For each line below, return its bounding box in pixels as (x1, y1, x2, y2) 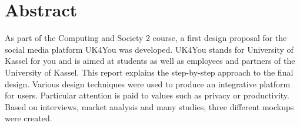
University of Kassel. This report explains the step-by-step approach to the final (5, 66, 294, 78)
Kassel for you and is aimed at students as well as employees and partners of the (5, 55, 295, 67)
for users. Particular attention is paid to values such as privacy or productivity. (5, 89, 289, 101)
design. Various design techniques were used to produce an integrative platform (5, 77, 291, 90)
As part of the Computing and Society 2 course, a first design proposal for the (5, 32, 287, 44)
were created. (5, 112, 52, 124)
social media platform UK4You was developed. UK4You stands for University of (5, 43, 294, 55)
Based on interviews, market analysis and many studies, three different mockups (5, 100, 294, 113)
